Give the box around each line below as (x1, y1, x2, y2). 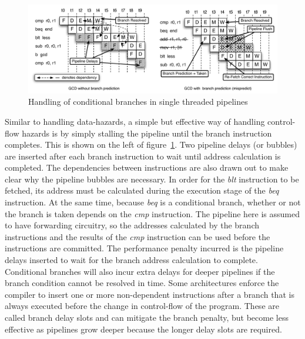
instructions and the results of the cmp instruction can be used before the (5, 230, 270, 242)
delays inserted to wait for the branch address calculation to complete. (5, 254, 258, 266)
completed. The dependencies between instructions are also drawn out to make (5, 161, 289, 174)
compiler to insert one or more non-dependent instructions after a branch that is (5, 288, 294, 300)
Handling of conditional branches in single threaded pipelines (28, 95, 248, 108)
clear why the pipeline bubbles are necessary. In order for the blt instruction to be (5, 172, 299, 185)
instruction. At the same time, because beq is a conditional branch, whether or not (5, 196, 301, 208)
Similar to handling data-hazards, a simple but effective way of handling (5, 115, 265, 127)
